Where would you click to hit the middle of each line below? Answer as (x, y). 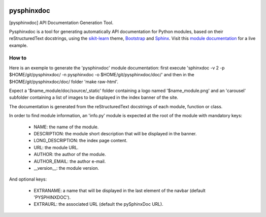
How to (18, 58)
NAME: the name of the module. (66, 127)
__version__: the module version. (66, 168)
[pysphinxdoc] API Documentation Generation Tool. (61, 23)
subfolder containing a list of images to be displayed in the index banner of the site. (94, 97)
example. (18, 45)
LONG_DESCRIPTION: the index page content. (81, 141)
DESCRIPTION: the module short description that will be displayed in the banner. (115, 133)
